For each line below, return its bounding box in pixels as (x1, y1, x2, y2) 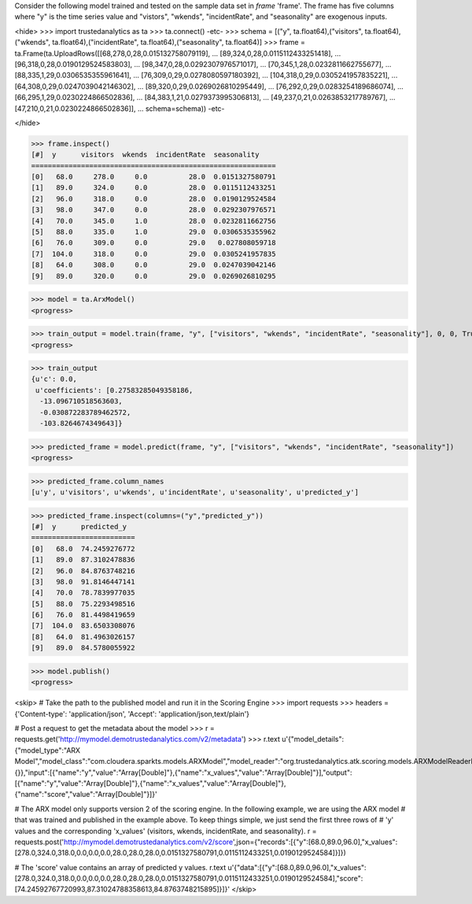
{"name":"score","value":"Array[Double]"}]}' (14, 790, 157, 799)
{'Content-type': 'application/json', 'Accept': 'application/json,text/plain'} (14, 709, 250, 718)
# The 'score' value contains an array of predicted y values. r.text (14, 862, 227, 872)
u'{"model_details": (282, 735, 345, 744)
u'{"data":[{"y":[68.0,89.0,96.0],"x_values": (227, 862, 367, 872)
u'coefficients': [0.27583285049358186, (35, 386, 194, 395)
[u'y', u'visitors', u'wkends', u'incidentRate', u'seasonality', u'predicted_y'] (31, 487, 360, 496)
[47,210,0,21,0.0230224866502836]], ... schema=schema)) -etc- (14, 103, 225, 113)
